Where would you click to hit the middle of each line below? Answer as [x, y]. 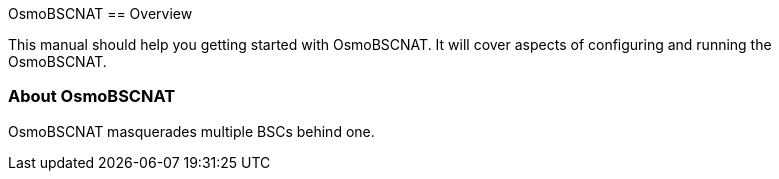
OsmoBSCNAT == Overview [100, 13]
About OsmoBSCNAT [92, 96]
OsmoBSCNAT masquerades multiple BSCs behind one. [191, 131]
